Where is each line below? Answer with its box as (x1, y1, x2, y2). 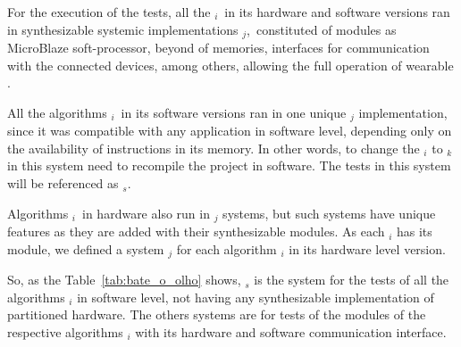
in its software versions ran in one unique (121, 103, 347, 121)
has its (396, 222, 432, 241)
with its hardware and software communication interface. (135, 322, 447, 341)
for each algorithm (176, 239, 277, 258)
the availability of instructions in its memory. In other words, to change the (7, 138, 420, 157)
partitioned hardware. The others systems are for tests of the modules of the (7, 305, 426, 324)
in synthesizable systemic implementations (7, 20, 239, 38)
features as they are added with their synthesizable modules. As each (7, 222, 385, 241)
